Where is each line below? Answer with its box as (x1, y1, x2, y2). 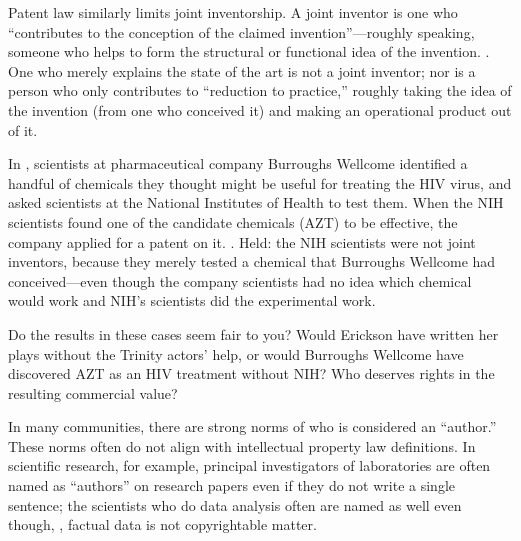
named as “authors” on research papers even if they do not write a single (8, 475, 455, 496)
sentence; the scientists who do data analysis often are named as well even (8, 494, 462, 515)
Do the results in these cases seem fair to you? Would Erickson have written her (8, 323, 499, 344)
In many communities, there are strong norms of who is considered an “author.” (8, 416, 497, 437)
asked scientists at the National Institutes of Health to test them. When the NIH (8, 192, 504, 213)
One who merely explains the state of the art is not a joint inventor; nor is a (8, 60, 476, 81)
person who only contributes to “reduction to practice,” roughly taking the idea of (8, 80, 512, 101)
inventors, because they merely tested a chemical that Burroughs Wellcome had (8, 251, 496, 272)
